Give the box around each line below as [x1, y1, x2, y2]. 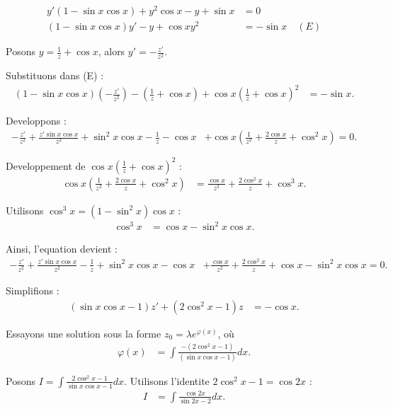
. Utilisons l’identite [124, 373, 210, 388]
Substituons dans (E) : [6, 68, 104, 83]
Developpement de [6, 158, 86, 173]
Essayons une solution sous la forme [6, 326, 161, 340]
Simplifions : [6, 283, 59, 298]
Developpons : [6, 113, 67, 128]
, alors [98, 44, 125, 59]
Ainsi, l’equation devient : [6, 241, 118, 256]
